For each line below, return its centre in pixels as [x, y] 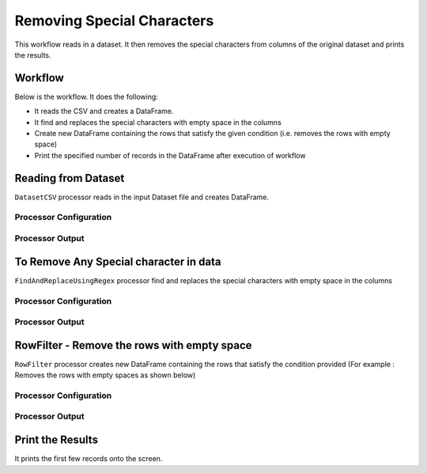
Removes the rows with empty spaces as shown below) [105, 375]
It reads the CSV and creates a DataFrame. [104, 112]
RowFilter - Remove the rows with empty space [133, 345]
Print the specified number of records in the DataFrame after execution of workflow [170, 155]
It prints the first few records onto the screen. [89, 459]
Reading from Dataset [70, 178]
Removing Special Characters [114, 21]
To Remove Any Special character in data [118, 261]
